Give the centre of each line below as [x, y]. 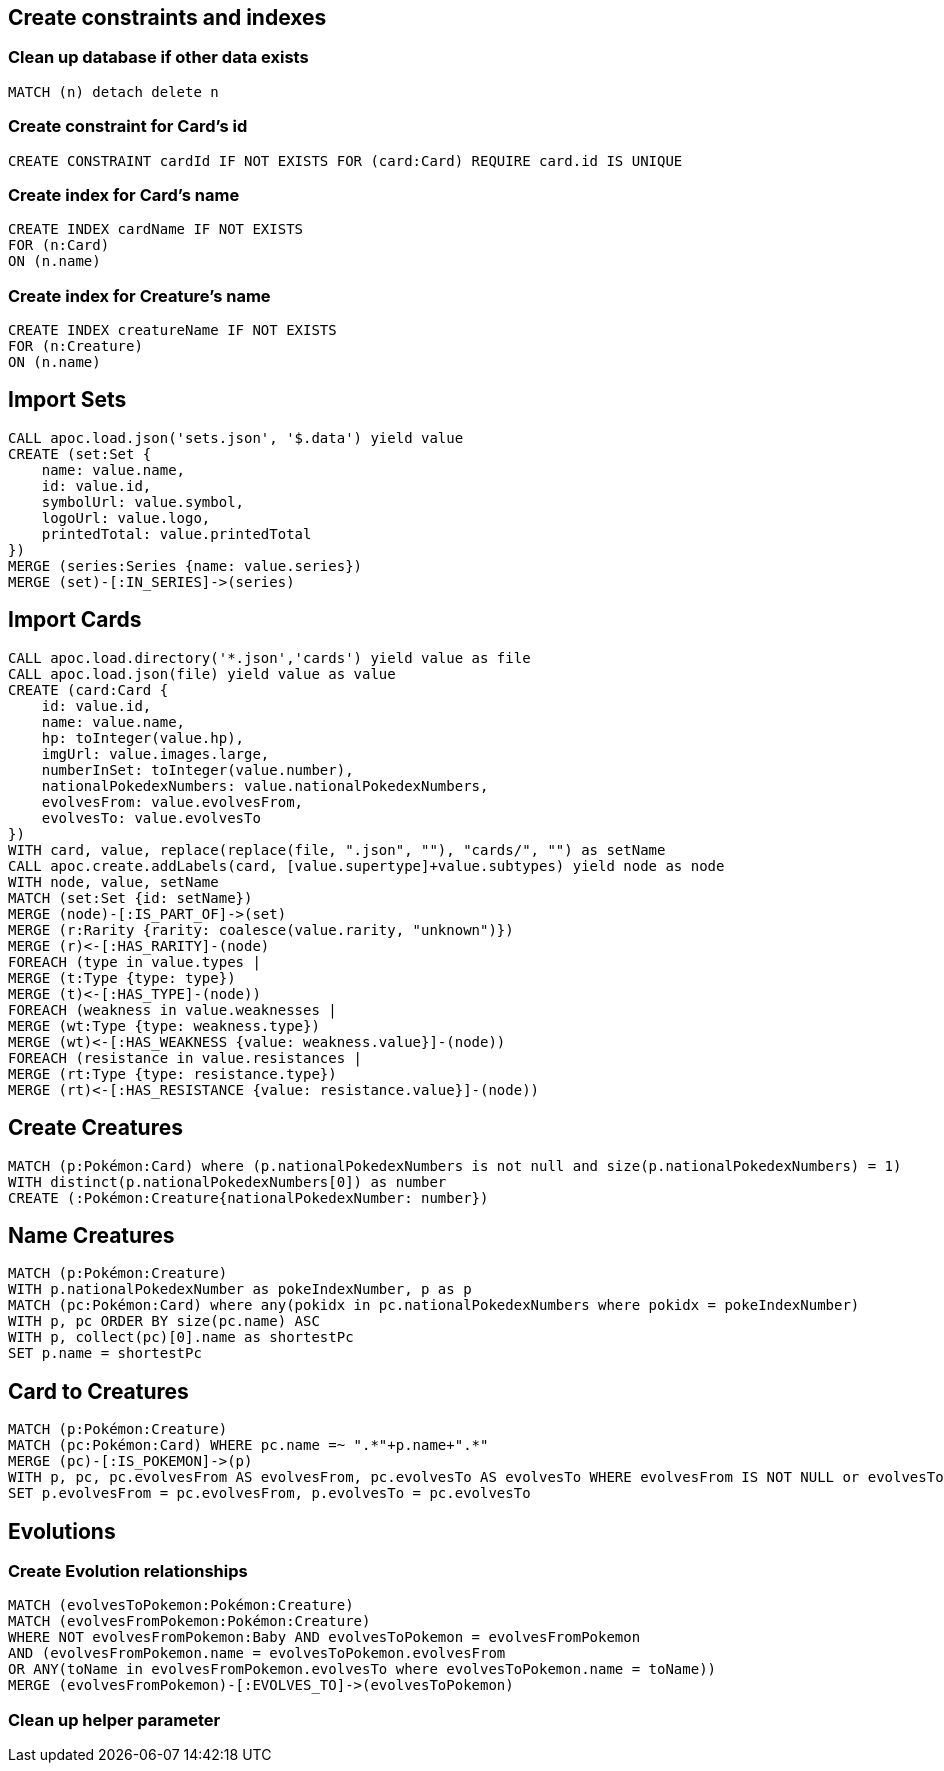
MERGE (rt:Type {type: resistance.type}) [172, 1073]
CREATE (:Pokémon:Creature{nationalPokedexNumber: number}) [248, 1197]
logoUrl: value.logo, [126, 517]
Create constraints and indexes [167, 17]
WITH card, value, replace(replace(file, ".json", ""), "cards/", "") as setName [337, 849]
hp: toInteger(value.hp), [143, 737]
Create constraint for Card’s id [128, 126]
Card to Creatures [98, 1391]
